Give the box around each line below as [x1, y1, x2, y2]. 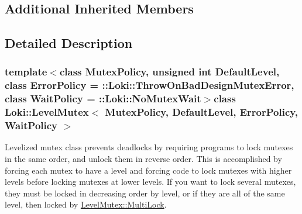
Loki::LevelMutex [5, 105, 89, 119]
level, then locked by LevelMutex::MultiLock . [5, 198, 167, 210]
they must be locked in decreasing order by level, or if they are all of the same [5, 187, 285, 199]
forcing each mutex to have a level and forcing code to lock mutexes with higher [5, 164, 292, 176]
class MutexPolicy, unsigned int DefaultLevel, [59, 64, 280, 79]
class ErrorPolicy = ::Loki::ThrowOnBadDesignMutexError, [5, 78, 294, 92]
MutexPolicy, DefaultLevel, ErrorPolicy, [105, 105, 298, 119]
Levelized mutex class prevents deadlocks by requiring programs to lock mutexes [5, 141, 293, 153]
